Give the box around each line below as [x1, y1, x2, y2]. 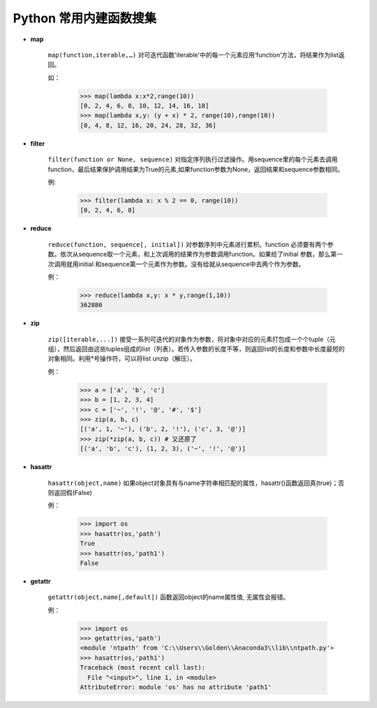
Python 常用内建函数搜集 [13, 10, 157, 26]
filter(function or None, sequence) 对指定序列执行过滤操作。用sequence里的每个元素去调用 [47, 155, 338, 164]
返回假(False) [53, 488, 92, 496]
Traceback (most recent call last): [80, 664, 206, 672]
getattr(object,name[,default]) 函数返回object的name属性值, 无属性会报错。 [47, 593, 290, 601]
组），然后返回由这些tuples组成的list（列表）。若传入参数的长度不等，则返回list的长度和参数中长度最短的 [47, 345, 345, 353]
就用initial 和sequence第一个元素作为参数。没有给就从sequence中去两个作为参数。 [66, 259, 305, 268]
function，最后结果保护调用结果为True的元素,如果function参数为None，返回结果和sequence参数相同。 [47, 165, 344, 173]
